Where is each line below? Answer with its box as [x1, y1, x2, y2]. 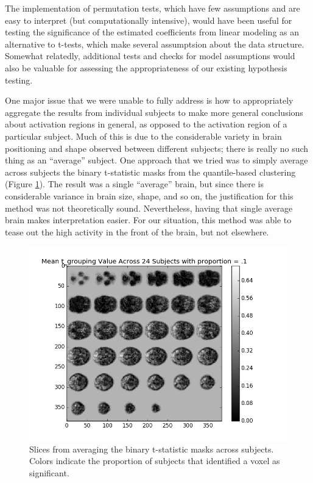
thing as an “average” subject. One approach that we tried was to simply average [5, 154, 308, 166]
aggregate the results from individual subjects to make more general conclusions [5, 106, 303, 118]
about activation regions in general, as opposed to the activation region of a [5, 118, 287, 131]
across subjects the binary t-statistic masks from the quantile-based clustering [5, 165, 296, 178]
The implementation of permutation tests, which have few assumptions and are [5, 2, 300, 14]
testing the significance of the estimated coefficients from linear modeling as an [5, 26, 300, 38]
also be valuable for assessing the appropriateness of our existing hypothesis [5, 61, 287, 74]
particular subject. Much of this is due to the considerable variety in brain [5, 129, 282, 142]
